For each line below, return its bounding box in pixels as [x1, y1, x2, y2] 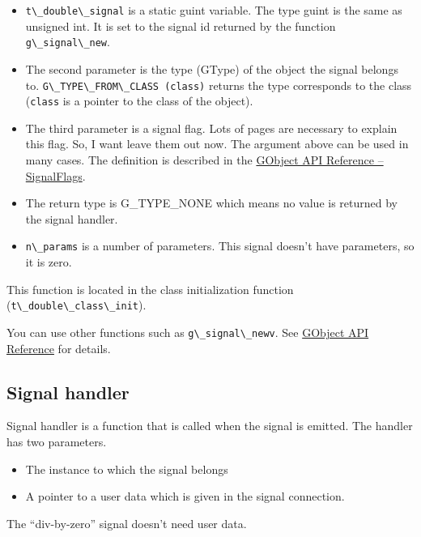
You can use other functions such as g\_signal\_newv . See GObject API [6, 323, 369, 340]
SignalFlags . [25, 167, 86, 184]
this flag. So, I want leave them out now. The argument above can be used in [25, 135, 409, 152]
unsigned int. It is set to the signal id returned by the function [25, 17, 336, 34]
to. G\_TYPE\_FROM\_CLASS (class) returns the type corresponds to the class [25, 76, 412, 93]
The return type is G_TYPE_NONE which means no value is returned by [25, 194, 398, 211]
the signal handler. [25, 210, 118, 227]
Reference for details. [6, 339, 111, 356]
